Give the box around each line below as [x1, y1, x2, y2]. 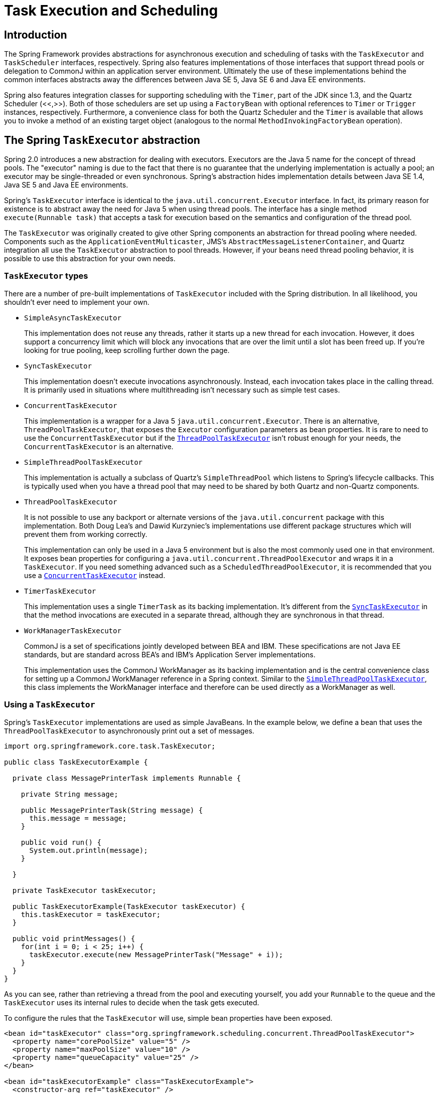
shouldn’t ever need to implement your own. [4, 297, 150, 306]
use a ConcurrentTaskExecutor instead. [24, 571, 166, 580]
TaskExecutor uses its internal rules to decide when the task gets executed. [4, 998, 259, 1007]
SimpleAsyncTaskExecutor [24, 313, 121, 322]
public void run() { [21, 838, 101, 846]
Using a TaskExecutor [4, 699, 95, 710]
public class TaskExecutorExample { [4, 758, 148, 766]
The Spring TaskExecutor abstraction [4, 133, 200, 146]
